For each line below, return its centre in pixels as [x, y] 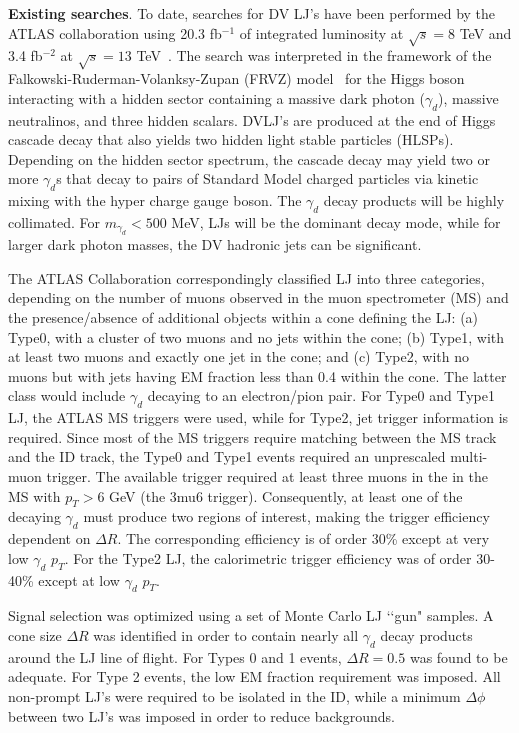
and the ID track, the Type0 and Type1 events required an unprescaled [227, 456]
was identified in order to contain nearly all [226, 635]
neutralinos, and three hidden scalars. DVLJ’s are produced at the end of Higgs [252, 119]
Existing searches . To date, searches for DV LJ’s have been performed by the [252, 13]
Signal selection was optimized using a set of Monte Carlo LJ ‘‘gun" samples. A [251, 615]
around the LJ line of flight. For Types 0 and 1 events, [175, 656]
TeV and [485, 32]
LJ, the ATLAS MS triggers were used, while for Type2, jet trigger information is [258, 417]
